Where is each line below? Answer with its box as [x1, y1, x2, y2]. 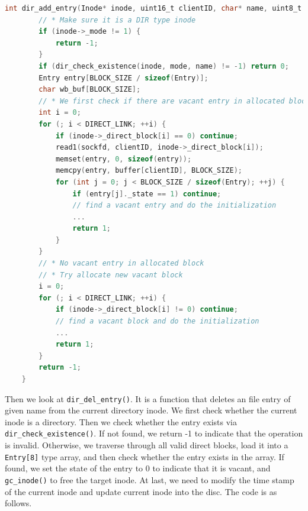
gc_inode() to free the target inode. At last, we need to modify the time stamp [5, 473, 294, 486]
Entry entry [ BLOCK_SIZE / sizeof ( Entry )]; [38, 73, 208, 82]
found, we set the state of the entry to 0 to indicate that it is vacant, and [5, 462, 271, 474]
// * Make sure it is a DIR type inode [38, 15, 196, 24]
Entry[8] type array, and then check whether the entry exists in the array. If [5, 450, 284, 463]
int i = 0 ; [38, 108, 81, 117]
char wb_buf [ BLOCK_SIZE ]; [38, 85, 141, 94]
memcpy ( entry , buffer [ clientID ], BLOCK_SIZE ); [55, 166, 242, 175]
